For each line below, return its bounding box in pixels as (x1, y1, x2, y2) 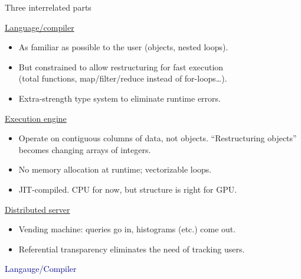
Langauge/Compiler (5, 262, 77, 275)
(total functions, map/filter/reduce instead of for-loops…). (18, 72, 227, 85)
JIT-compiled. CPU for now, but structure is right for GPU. (18, 183, 237, 195)
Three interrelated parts (5, 1, 91, 13)
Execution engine (5, 112, 67, 124)
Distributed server (5, 203, 70, 215)
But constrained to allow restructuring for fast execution (18, 60, 224, 73)
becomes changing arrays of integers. (18, 143, 151, 155)
